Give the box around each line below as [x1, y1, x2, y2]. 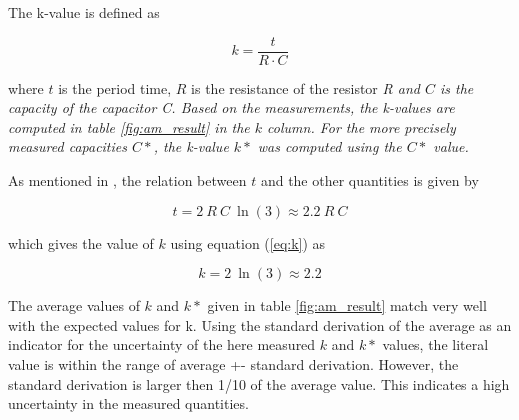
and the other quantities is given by [260, 170, 479, 191]
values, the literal [382, 334, 489, 355]
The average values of [8, 295, 140, 316]
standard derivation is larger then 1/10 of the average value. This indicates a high [8, 373, 510, 394]
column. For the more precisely [267, 116, 456, 137]
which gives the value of [8, 232, 154, 253]
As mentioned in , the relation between [8, 170, 247, 191]
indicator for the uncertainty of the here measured [8, 334, 316, 355]
